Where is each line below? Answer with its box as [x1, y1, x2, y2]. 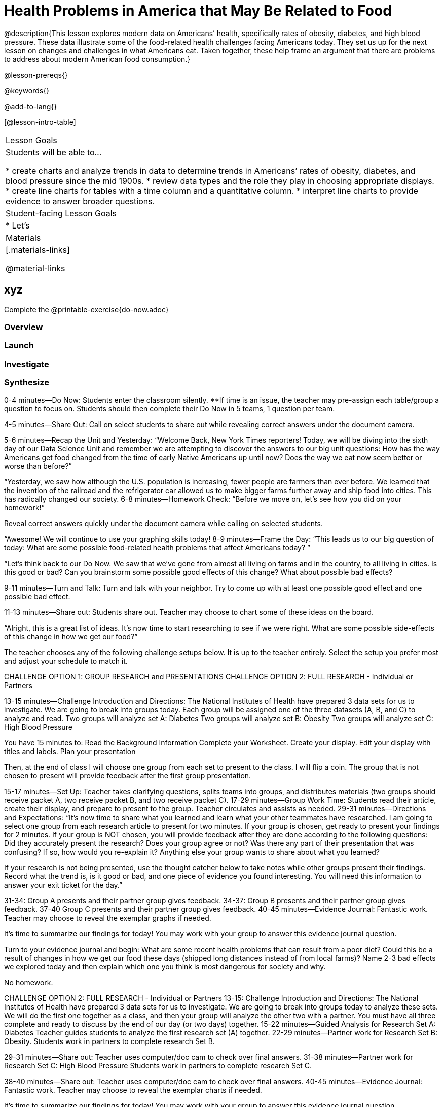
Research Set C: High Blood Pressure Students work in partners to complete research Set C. [4, 1061, 312, 1070]
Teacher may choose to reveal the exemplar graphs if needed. [4, 914, 211, 923]
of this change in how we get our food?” [4, 632, 138, 641]
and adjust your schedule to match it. [4, 657, 128, 666]
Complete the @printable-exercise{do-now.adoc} [4, 305, 169, 314]
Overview [4, 321, 43, 332]
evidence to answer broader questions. [6, 196, 155, 206]
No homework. [4, 978, 53, 987]
